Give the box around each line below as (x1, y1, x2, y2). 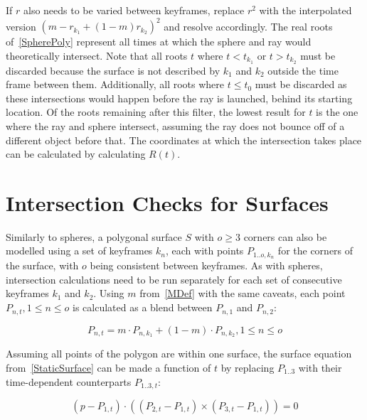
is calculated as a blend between (73, 300, 213, 315)
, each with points (166, 243, 244, 258)
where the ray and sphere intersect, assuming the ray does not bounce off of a (6, 118, 345, 133)
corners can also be (243, 229, 327, 244)
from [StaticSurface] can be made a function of (6, 360, 211, 375)
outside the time (267, 63, 339, 77)
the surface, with (6, 258, 79, 273)
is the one (316, 104, 358, 119)
